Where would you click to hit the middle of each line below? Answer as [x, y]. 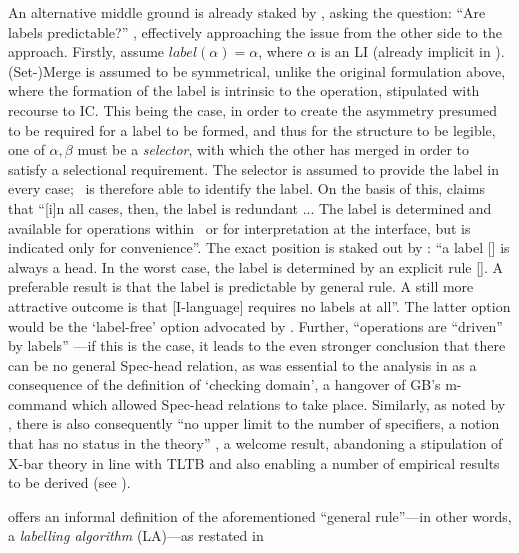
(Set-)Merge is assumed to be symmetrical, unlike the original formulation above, [257, 70]
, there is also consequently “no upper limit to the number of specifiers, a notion [254, 423]
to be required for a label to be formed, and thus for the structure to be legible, [252, 129]
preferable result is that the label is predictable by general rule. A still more [241, 286]
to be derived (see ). [69, 482]
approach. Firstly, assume [86, 51]
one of [26, 149]
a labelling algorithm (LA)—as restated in [136, 535]
